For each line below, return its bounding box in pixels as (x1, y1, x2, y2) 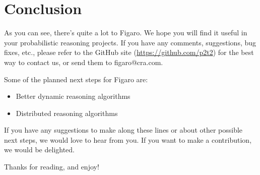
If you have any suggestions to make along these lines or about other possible (4, 125, 243, 135)
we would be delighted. (4, 144, 75, 155)
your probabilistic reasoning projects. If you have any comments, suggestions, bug (4, 37, 256, 47)
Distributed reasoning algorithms (16, 107, 118, 118)
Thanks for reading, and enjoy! (4, 161, 99, 172)
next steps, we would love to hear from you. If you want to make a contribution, (4, 134, 252, 145)
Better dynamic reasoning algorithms (16, 91, 131, 101)
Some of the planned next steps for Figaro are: (4, 74, 148, 84)
